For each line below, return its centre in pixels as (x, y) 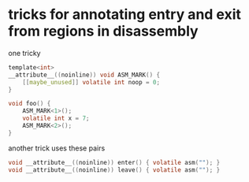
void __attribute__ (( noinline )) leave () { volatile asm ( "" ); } (114, 170)
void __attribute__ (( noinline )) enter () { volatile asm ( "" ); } (114, 162)
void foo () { (30, 104)
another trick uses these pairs (57, 148)
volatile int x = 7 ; (56, 119)
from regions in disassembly (103, 31)
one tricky (24, 53)
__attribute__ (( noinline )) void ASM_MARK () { (84, 75)
